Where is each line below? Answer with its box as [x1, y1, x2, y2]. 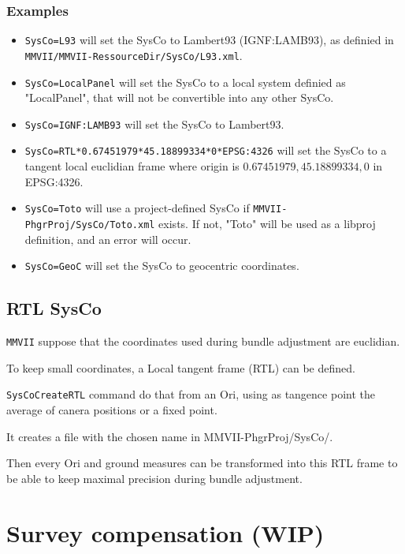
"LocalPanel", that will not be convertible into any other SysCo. [24, 89, 334, 106]
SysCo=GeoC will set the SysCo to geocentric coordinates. [24, 257, 299, 274]
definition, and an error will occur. [24, 230, 191, 247]
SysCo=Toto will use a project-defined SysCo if [24, 200, 250, 216]
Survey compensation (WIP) [6, 516, 325, 548]
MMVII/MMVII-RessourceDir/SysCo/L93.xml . [24, 47, 243, 63]
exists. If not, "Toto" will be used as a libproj [158, 215, 376, 231]
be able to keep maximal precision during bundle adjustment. [6, 470, 303, 486]
